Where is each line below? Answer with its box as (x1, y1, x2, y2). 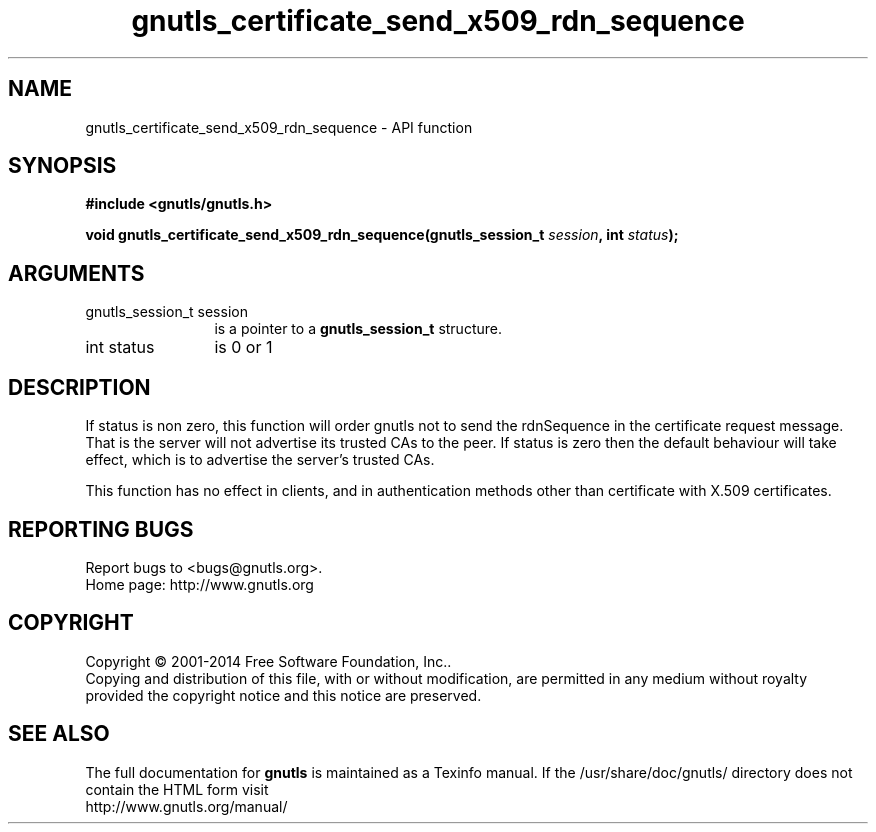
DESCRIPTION (8, 374, 151, 400)
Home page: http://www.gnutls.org (85, 575, 314, 593)
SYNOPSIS (8, 153, 117, 179)
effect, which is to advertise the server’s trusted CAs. (85, 451, 435, 469)
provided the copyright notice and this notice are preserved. (85, 686, 482, 704)
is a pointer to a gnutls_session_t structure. (214, 320, 502, 338)
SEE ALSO (8, 721, 110, 747)
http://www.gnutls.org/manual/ (85, 797, 288, 815)
